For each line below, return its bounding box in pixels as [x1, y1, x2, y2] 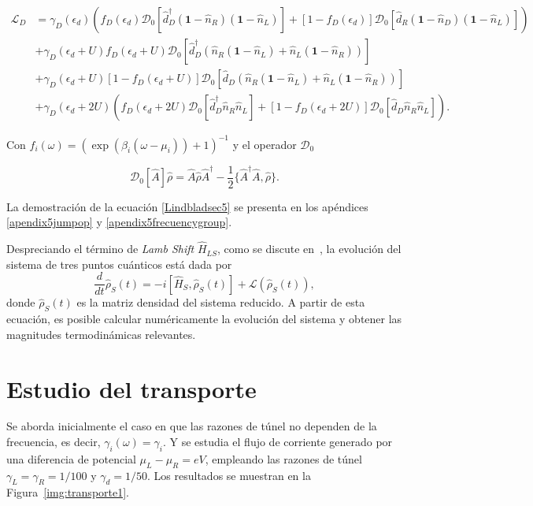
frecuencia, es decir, [6, 433, 101, 450]
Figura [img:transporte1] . [6, 484, 130, 500]
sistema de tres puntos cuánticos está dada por [6, 255, 232, 272]
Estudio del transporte [6, 372, 257, 404]
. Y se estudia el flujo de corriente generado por [162, 433, 393, 450]
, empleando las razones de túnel [205, 450, 362, 467]
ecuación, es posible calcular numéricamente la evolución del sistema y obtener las [6, 311, 402, 327]
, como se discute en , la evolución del [217, 240, 402, 257]
